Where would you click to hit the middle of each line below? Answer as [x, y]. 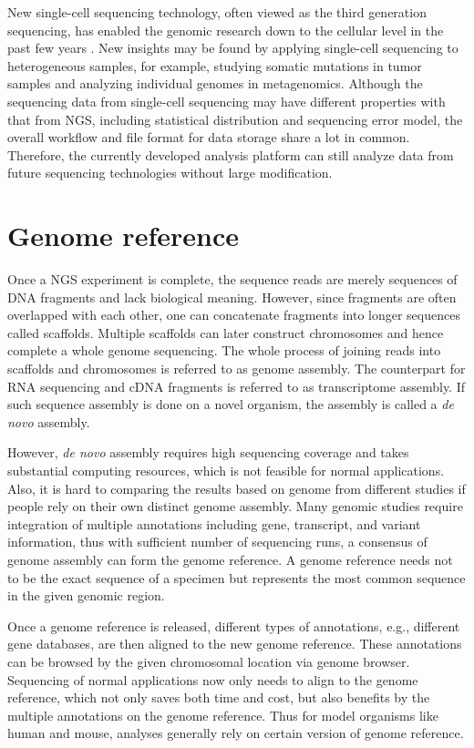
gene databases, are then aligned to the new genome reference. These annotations [235, 644]
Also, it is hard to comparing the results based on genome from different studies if [237, 488]
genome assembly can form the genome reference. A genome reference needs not [230, 559]
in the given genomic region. [86, 595]
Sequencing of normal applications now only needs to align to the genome [213, 679]
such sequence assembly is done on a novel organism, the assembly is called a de [231, 404]
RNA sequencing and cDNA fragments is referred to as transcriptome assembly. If [237, 386]
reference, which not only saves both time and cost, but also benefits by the [219, 697]
